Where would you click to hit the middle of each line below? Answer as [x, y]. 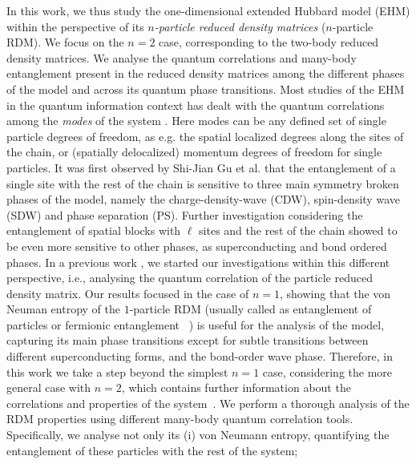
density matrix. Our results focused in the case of [128, 293]
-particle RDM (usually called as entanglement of [250, 309]
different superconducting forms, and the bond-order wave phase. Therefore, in [200, 356]
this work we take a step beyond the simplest [117, 371]
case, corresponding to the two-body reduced [269, 42]
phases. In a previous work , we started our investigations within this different [198, 262]
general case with [49, 387]
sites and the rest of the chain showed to [298, 230]
